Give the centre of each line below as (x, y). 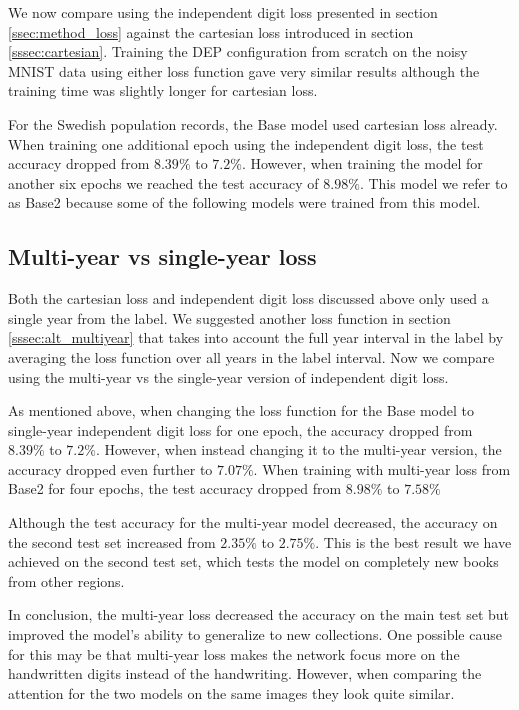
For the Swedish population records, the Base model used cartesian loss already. (253, 123)
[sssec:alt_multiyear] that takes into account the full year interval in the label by (256, 337)
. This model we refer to (433, 182)
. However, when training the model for (362, 163)
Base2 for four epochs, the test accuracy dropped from (175, 488)
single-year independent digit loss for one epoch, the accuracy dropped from (240, 429)
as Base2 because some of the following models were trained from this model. (244, 202)
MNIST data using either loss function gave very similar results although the (244, 70)
